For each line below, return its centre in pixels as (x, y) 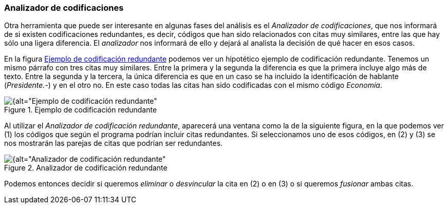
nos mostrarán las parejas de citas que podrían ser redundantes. (114, 143)
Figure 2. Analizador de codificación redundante (86, 168)
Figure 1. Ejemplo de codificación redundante (81, 110)
